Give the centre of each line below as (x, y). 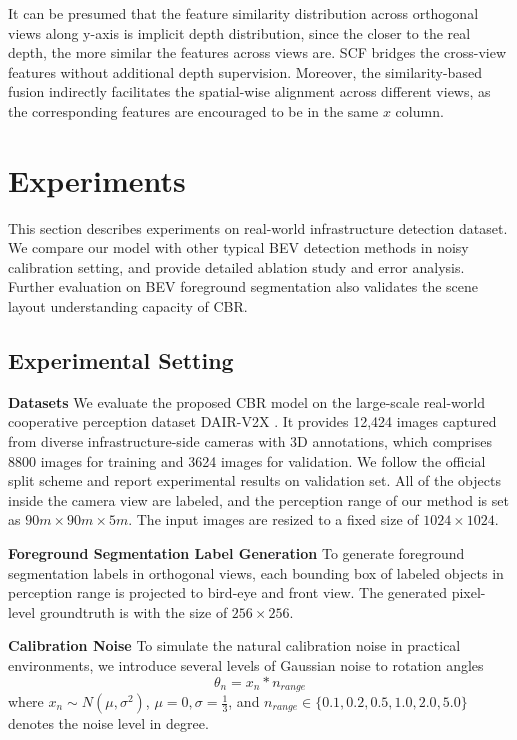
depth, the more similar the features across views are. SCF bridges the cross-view (257, 52)
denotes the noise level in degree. (108, 723)
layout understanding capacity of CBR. (128, 306)
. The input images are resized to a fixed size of (273, 519)
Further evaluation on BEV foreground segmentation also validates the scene (243, 286)
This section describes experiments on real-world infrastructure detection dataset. (258, 227)
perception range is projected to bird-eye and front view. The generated (227, 592)
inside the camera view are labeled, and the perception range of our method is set (258, 499)
